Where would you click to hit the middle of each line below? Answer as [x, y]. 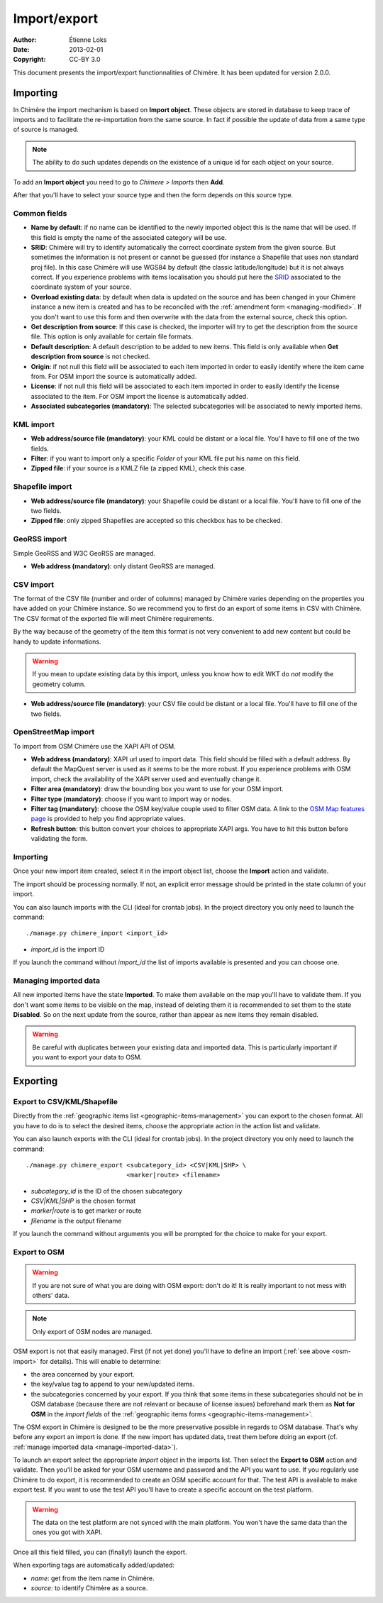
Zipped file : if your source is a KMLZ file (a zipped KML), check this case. [139, 468]
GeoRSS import [40, 539]
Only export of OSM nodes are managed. [92, 1331]
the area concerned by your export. [83, 1374]
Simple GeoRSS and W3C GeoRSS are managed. [84, 553]
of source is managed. [46, 130]
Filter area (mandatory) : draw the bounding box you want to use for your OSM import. [157, 789]
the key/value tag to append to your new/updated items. [113, 1384]
